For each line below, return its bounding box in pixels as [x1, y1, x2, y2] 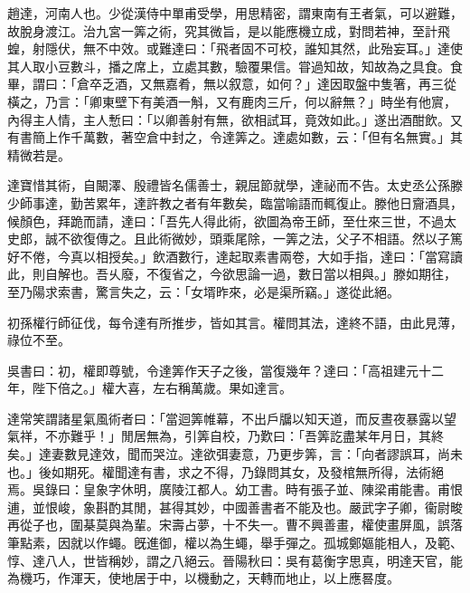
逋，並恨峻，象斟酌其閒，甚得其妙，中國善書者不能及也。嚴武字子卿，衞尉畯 [7, 497, 463, 516]
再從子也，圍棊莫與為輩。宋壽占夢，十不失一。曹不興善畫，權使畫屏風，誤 [7, 515, 450, 534]
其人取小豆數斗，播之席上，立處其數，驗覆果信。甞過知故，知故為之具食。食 [7, 56, 463, 75]
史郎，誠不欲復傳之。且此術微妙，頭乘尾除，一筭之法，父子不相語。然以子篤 [7, 229, 463, 248]
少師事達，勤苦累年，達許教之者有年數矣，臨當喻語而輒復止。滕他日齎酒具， [7, 193, 463, 212]
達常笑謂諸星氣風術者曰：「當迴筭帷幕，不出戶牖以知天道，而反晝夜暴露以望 [7, 408, 456, 427]
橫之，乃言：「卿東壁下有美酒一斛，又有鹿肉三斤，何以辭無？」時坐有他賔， [7, 91, 456, 110]
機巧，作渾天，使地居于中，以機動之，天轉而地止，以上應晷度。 [19, 569, 399, 588]
